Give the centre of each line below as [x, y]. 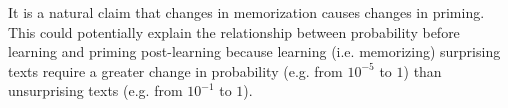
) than [422, 70]
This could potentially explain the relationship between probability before [234, 31]
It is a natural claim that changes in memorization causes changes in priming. [246, 12]
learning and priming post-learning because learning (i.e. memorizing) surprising [254, 51]
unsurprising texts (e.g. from [95, 90]
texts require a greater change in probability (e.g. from [175, 70]
